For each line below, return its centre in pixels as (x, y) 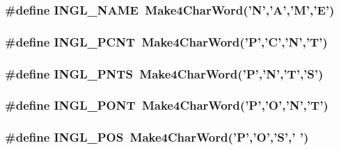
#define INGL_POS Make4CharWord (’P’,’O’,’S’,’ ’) (157, 137)
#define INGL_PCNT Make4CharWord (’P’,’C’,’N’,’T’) (166, 41)
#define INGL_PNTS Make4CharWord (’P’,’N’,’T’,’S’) (164, 73)
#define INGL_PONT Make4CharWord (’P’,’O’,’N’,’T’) (167, 105)
